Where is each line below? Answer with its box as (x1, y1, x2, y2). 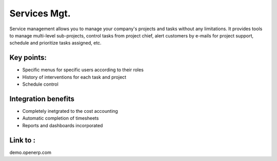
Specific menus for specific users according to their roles (22, 67, 144, 73)
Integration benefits (9, 94, 74, 103)
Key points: (9, 53, 47, 62)
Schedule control (22, 81, 58, 87)
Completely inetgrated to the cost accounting (22, 108, 118, 114)
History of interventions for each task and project (22, 74, 127, 80)
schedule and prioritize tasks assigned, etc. (9, 40, 102, 46)
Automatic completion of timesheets (22, 115, 99, 122)
